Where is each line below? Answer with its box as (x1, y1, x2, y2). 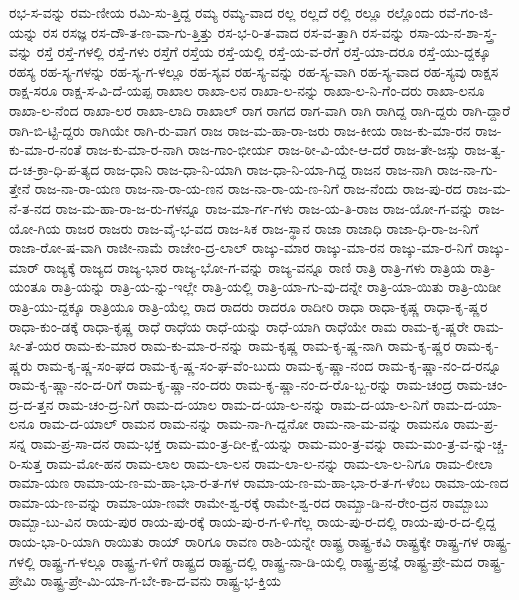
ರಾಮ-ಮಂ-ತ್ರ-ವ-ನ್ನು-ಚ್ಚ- (392, 433, 508, 454)
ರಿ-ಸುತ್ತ (9, 452, 42, 473)
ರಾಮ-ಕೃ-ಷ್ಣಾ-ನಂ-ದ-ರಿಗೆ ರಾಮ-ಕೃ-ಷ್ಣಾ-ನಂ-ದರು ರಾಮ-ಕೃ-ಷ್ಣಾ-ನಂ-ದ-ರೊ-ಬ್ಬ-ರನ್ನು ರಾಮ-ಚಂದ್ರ (9, 374, 453, 395)
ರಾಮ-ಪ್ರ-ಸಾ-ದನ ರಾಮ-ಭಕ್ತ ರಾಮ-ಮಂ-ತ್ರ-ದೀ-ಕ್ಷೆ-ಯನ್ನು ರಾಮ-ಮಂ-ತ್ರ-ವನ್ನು (30, 433, 389, 454)
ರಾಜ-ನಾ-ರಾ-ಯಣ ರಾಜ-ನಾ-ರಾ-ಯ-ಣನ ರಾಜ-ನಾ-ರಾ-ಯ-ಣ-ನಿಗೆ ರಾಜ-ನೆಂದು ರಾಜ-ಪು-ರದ (34, 178, 462, 199)
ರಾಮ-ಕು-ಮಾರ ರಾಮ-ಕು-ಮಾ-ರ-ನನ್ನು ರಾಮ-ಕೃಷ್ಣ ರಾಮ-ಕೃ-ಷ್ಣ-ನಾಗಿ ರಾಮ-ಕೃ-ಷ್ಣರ (64, 335, 451, 356)
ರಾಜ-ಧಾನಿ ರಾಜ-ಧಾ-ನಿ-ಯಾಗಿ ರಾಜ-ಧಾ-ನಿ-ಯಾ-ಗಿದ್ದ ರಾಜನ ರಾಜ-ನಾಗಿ (103, 158, 433, 179)
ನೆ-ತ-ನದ (9, 197, 51, 218)
